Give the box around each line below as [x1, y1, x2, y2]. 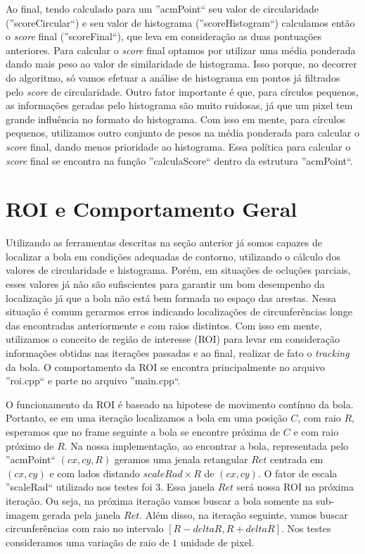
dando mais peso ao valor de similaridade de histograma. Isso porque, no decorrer [6, 56, 357, 71]
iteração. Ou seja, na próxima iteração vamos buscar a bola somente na [6, 493, 313, 508]
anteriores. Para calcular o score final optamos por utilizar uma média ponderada [6, 42, 356, 57]
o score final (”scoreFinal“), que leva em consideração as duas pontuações [6, 29, 322, 44]
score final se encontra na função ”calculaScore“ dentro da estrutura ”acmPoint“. [6, 153, 353, 168]
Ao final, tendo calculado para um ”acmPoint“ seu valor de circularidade [6, 1, 319, 15]
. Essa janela [160, 479, 215, 494]
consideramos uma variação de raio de [6, 534, 169, 549]
